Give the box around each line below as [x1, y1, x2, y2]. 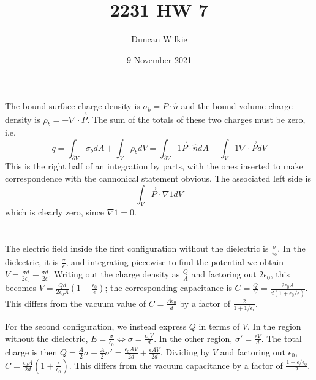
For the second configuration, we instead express [5, 320, 187, 332]
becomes [5, 281, 37, 294]
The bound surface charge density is [5, 99, 140, 112]
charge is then [5, 345, 58, 358]
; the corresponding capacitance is [105, 281, 232, 294]
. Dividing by [160, 345, 210, 358]
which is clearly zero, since [5, 206, 104, 219]
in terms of [198, 320, 240, 332]
